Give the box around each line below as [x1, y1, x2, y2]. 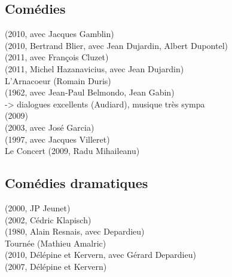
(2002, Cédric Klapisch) [5, 213, 91, 226]
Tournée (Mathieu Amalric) [5, 236, 106, 249]
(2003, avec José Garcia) [5, 121, 94, 133]
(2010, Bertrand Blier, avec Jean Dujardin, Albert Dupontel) [5, 39, 228, 51]
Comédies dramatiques [5, 174, 148, 192]
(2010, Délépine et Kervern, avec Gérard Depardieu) [5, 248, 196, 261]
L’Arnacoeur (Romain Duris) [5, 74, 111, 87]
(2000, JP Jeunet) [5, 201, 71, 214]
